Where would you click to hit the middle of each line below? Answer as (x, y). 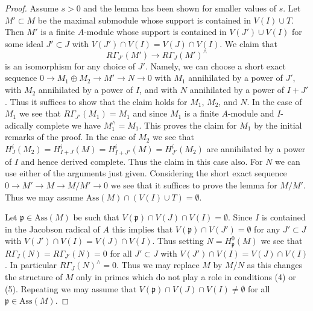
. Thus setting (178, 241)
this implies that (142, 229)
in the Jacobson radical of (52, 229)
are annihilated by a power (256, 149)
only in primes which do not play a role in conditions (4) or (186, 276)
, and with (159, 90)
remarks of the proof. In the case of (70, 137)
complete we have (68, 125)
